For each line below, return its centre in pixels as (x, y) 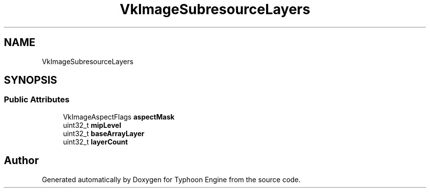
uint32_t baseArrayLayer (104, 133)
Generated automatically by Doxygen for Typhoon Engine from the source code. (171, 179)
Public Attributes (37, 100)
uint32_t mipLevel (92, 125)
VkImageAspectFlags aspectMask (119, 117)
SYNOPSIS (31, 80)
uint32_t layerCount (95, 142)
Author (21, 161)
